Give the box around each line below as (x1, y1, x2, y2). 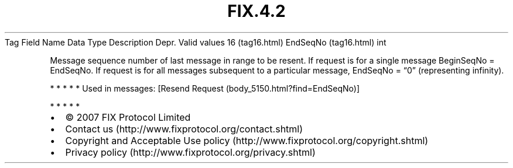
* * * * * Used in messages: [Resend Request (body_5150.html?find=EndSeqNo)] (50, 83, 360, 93)
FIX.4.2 (227, 1, 286, 21)
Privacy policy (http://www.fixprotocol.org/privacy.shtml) (65, 146, 316, 158)
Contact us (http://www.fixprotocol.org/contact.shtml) (65, 123, 303, 135)
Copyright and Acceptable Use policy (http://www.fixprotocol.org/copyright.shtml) (65, 134, 429, 146)
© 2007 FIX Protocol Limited (65, 111, 191, 123)
